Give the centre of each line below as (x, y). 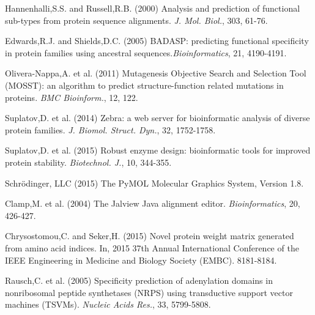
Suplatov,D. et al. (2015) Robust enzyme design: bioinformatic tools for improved (158, 150)
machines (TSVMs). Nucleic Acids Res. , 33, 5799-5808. (108, 304)
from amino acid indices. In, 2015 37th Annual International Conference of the (152, 247)
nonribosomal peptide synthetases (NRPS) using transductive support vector (149, 292)
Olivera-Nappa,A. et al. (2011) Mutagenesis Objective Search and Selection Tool (156, 73)
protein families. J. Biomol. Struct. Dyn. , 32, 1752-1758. (110, 129)
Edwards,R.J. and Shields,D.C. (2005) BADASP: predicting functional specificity (157, 41)
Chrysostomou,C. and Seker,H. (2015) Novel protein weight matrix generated (150, 236)
